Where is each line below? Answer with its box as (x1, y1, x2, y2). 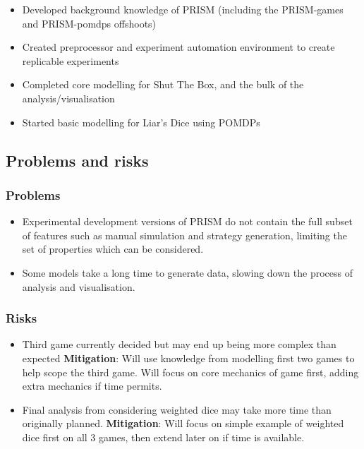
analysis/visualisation (22, 90, 115, 105)
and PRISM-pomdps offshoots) (22, 16, 157, 30)
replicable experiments (22, 53, 119, 68)
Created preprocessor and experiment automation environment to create (22, 40, 335, 54)
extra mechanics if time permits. (22, 378, 162, 393)
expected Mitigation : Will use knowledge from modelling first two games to (22, 350, 355, 365)
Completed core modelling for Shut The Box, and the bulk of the (22, 77, 304, 92)
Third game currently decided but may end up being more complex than (22, 337, 336, 352)
